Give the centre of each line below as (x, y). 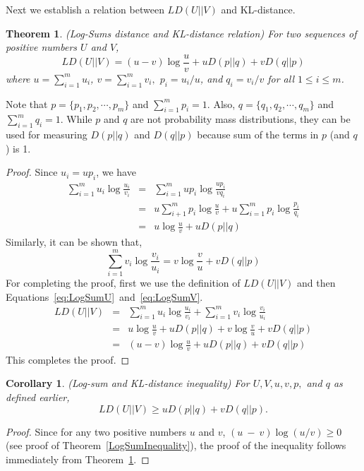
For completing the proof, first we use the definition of (123, 282)
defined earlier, (38, 397)
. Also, (221, 103)
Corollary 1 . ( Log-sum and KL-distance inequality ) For (128, 383)
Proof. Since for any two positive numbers (96, 431)
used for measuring (47, 135)
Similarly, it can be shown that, (74, 242)
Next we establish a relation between (85, 9)
